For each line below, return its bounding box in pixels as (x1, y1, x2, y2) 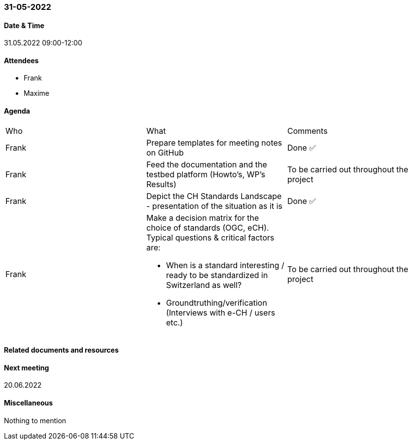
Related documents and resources (4, 346, 119, 355)
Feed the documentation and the (146, 159, 267, 169)
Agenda (4, 107, 30, 116)
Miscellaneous (4, 399, 53, 407)
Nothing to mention (4, 416, 67, 425)
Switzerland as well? (166, 280, 242, 290)
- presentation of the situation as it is (146, 201, 282, 211)
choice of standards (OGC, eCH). (146, 222, 269, 233)
